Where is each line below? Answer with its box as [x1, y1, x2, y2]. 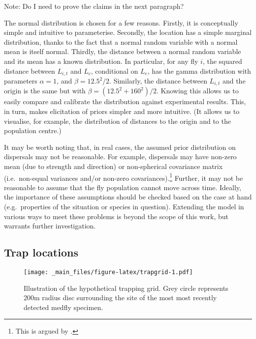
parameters [4, 76, 37, 86]
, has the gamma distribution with [147, 65, 251, 76]
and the [222, 76, 246, 86]
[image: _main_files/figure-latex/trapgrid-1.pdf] [24, 269, 193, 276]
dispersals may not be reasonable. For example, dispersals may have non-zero [4, 151, 237, 162]
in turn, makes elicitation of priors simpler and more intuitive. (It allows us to [4, 106, 240, 116]
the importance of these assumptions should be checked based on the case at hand [4, 192, 252, 202]
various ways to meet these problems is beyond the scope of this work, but [4, 211, 228, 221]
